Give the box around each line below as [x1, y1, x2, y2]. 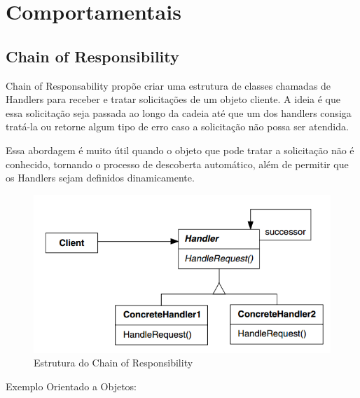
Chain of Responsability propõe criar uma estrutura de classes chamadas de [6, 78, 331, 92]
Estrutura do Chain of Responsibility [34, 355, 193, 370]
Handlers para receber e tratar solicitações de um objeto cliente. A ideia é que [6, 92, 340, 107]
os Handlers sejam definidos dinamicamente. [6, 170, 195, 185]
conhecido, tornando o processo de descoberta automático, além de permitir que [6, 156, 349, 171]
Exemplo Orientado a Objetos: [6, 378, 137, 393]
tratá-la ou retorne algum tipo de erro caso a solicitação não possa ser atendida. [6, 119, 349, 134]
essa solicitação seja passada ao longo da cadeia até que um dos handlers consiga [6, 105, 352, 120]
